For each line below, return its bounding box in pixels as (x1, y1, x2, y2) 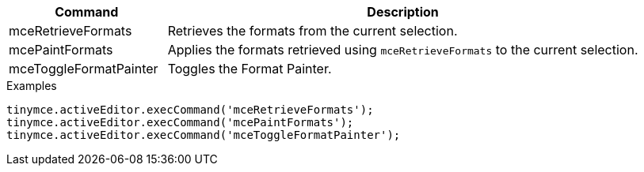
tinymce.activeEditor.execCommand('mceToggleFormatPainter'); (6, 129, 401, 141)
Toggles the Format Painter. (167, 61, 332, 77)
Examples (6, 79, 57, 92)
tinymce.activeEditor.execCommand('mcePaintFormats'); (6, 116, 354, 129)
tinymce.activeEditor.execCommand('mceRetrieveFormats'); (6, 103, 374, 116)
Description (367, 4, 439, 20)
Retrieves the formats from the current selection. (167, 23, 458, 39)
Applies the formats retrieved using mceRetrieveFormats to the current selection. (167, 42, 638, 58)
